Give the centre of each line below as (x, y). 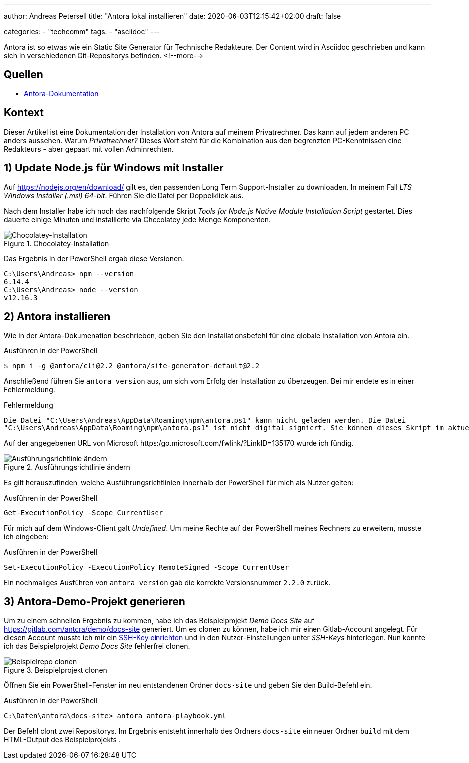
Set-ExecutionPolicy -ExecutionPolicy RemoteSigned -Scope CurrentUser (147, 567)
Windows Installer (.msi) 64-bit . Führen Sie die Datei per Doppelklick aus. (124, 195)
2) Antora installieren (57, 316)
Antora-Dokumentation (61, 93)
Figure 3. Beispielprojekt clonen (56, 670)
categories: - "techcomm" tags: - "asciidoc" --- (82, 32)
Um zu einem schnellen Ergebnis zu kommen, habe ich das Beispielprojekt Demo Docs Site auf (159, 621)
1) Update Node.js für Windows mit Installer (114, 168)
